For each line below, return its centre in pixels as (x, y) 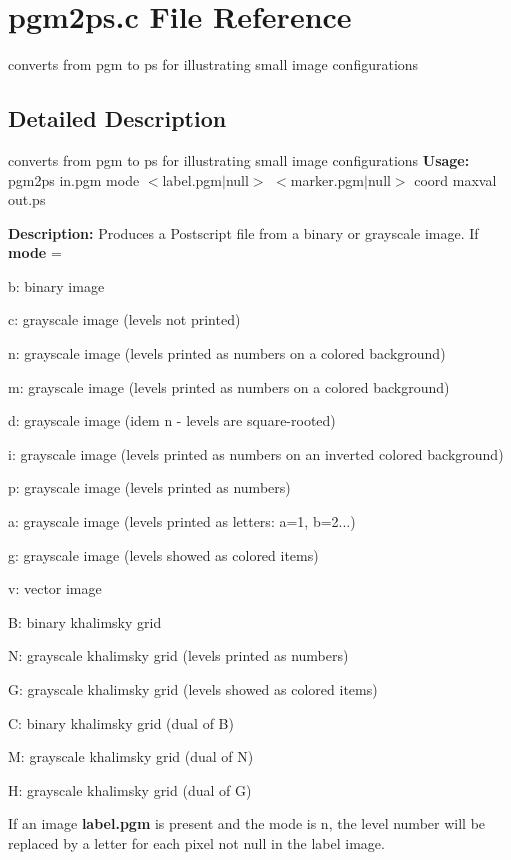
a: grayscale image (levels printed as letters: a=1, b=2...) (182, 521)
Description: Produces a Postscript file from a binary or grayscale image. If (243, 232)
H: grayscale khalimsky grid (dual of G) (130, 789)
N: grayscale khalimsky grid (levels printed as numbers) (178, 655)
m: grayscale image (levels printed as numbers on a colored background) (229, 386)
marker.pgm (327, 179)
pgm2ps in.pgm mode (74, 179)
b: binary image (56, 285)
